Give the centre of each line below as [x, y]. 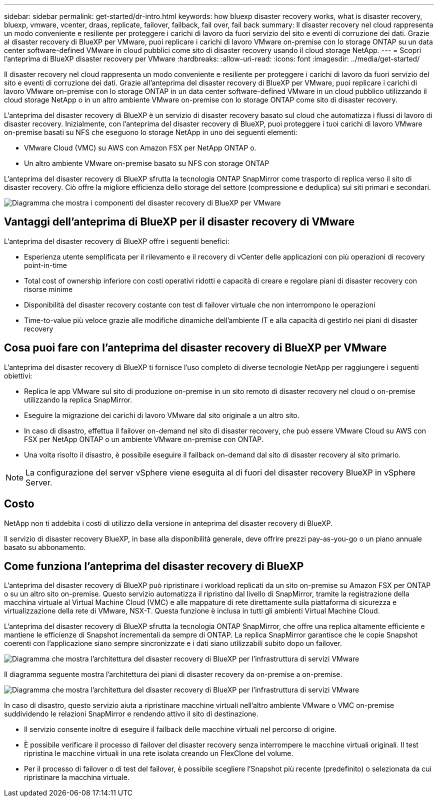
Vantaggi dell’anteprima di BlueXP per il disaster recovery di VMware [179, 222]
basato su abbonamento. [45, 547]
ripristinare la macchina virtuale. [77, 777]
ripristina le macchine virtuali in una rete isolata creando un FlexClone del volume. [159, 753]
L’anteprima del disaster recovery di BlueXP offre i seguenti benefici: [117, 241]
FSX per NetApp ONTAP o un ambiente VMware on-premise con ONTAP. [144, 439]
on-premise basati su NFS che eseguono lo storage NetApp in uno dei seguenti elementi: [151, 132]
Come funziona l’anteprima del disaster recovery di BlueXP [154, 566]
